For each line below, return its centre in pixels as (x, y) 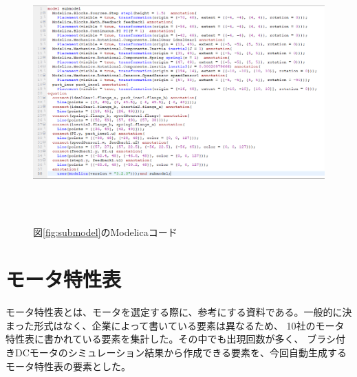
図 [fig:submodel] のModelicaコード (105, 231)
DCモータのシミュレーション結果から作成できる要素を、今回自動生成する (181, 353)
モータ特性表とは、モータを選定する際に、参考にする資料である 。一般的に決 (179, 312)
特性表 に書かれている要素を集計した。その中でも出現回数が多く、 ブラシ (171, 339)
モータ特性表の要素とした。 (68, 366)
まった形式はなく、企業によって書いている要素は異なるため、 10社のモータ (175, 325)
